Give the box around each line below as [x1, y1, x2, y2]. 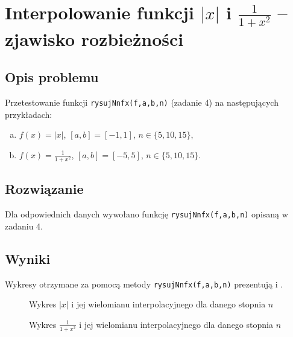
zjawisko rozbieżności [5, 26, 184, 51]
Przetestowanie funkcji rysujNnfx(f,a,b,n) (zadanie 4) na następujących [5, 95, 279, 108]
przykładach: [5, 108, 52, 120]
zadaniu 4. [5, 219, 43, 232]
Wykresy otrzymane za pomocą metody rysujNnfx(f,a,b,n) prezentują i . [5, 277, 283, 290]
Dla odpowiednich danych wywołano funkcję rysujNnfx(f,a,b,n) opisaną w [5, 208, 288, 220]
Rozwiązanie [5, 179, 84, 198]
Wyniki [5, 249, 51, 268]
